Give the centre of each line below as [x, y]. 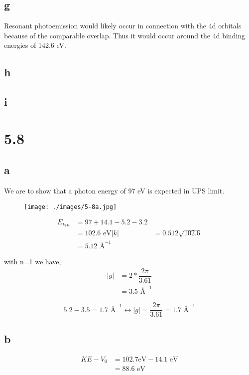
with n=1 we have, [33, 262]
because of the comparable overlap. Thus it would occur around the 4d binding [125, 35]
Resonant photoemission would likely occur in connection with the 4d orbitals [123, 26]
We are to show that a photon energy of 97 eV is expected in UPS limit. [114, 191]
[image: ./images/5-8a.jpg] [70, 207]
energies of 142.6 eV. [35, 45]
